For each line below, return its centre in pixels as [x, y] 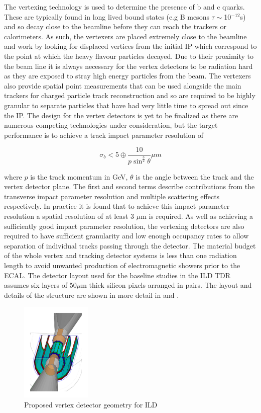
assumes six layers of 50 [40, 285]
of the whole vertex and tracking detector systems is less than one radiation [120, 255]
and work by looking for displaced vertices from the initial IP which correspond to [130, 46]
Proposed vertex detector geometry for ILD [91, 404]
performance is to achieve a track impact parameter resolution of [104, 135]
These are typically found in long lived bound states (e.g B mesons [107, 16]
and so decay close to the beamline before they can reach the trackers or [115, 26]
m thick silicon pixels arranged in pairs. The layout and [166, 285]
